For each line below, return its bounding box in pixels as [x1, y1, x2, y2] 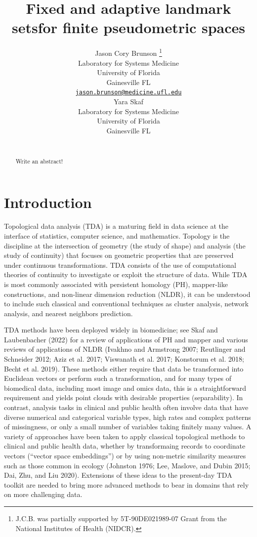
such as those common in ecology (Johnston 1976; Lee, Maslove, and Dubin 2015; [4, 460, 251, 470]
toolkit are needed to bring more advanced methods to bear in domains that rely [4, 479, 249, 490]
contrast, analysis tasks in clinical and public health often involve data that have [4, 402, 249, 413]
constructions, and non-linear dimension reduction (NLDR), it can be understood [4, 289, 251, 299]
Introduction [4, 192, 92, 212]
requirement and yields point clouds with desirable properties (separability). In [4, 392, 243, 403]
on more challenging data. [4, 489, 83, 499]
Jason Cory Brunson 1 [95, 46, 162, 58]
